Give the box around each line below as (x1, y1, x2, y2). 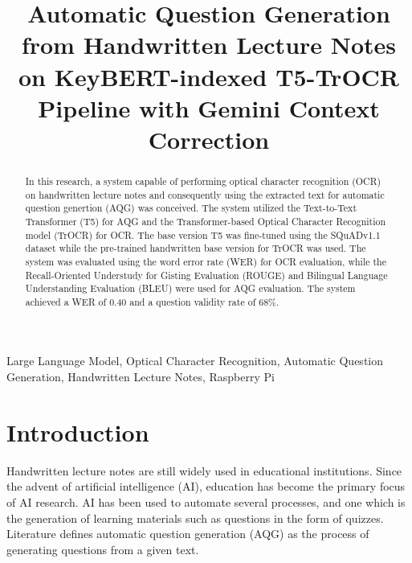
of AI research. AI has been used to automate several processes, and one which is (6, 493, 406, 510)
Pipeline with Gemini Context (38, 91, 380, 124)
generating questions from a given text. (6, 540, 199, 557)
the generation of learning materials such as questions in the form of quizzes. (6, 509, 384, 526)
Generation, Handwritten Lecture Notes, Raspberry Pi (6, 368, 275, 385)
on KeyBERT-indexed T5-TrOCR (18, 60, 400, 92)
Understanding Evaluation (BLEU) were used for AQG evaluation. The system (25, 281, 356, 295)
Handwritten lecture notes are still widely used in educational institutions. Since (6, 462, 402, 479)
